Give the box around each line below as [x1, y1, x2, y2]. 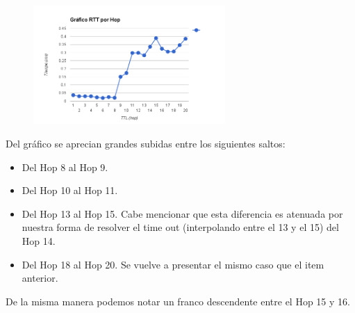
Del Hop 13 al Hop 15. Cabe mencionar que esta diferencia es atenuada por [22, 206, 343, 220]
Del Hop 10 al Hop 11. [22, 183, 118, 198]
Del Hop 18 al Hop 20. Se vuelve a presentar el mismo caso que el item [22, 257, 324, 271]
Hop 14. [22, 233, 56, 248]
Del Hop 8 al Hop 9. [22, 159, 108, 174]
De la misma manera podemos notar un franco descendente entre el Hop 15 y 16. [6, 294, 350, 308]
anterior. [22, 271, 58, 285]
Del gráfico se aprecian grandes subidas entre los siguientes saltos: [6, 136, 286, 150]
